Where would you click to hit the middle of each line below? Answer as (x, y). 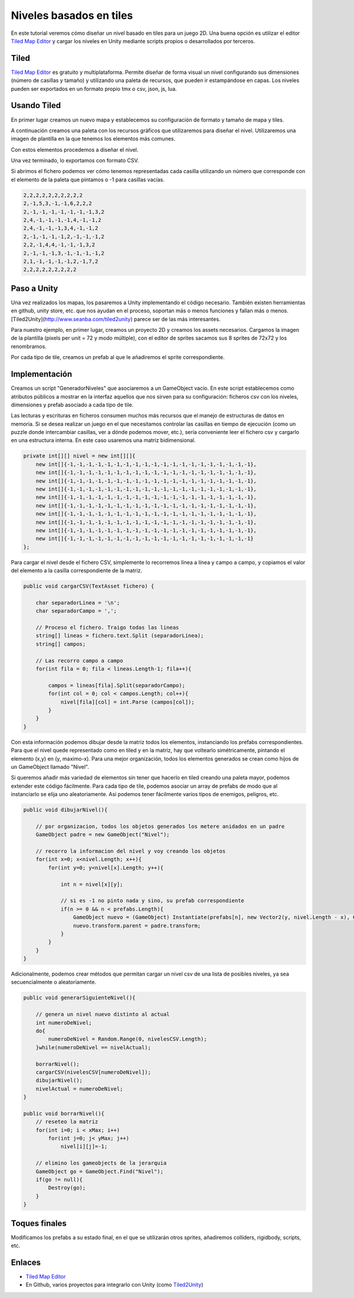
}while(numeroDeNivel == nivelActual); (94, 1047)
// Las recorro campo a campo (79, 661)
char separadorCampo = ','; (76, 611)
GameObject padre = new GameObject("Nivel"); (103, 835)
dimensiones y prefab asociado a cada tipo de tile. (72, 405)
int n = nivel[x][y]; (92, 884)
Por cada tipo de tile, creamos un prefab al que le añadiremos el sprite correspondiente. (118, 357)
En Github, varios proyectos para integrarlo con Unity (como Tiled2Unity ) (114, 1285)
